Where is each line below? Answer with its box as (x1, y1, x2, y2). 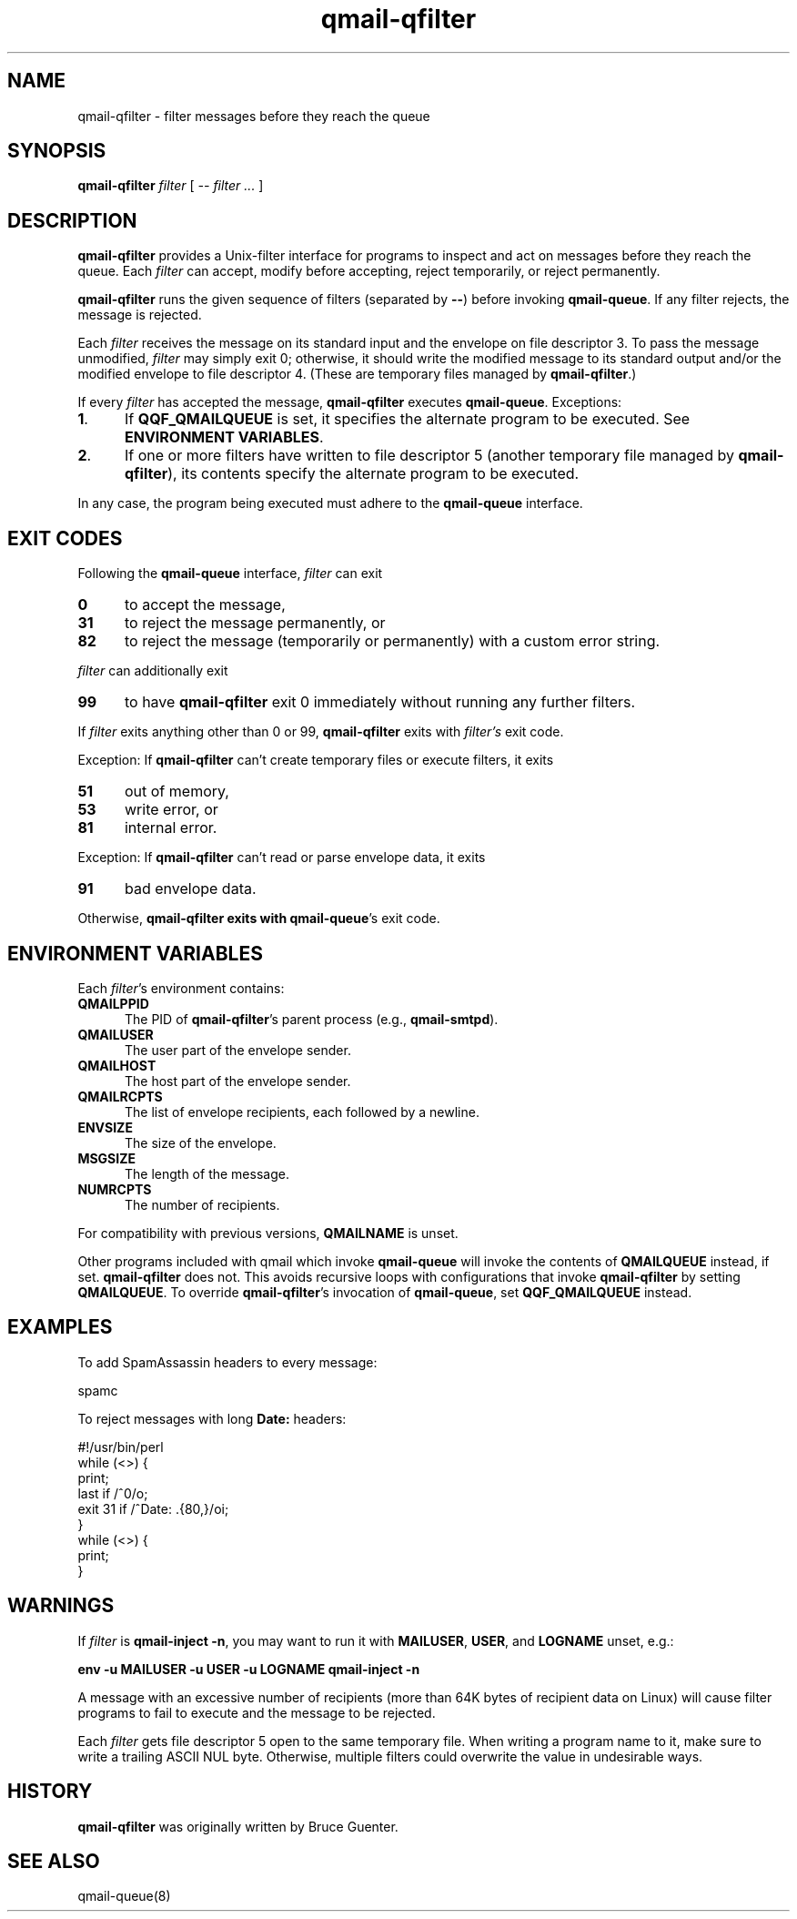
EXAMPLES (7, 1315, 113, 1339)
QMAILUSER (77, 1026, 154, 1042)
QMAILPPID (77, 995, 149, 1011)
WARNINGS (7, 1594, 115, 1618)
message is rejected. (77, 307, 202, 323)
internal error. (124, 818, 217, 838)
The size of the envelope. (125, 1134, 277, 1151)
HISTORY (7, 1780, 93, 1803)
